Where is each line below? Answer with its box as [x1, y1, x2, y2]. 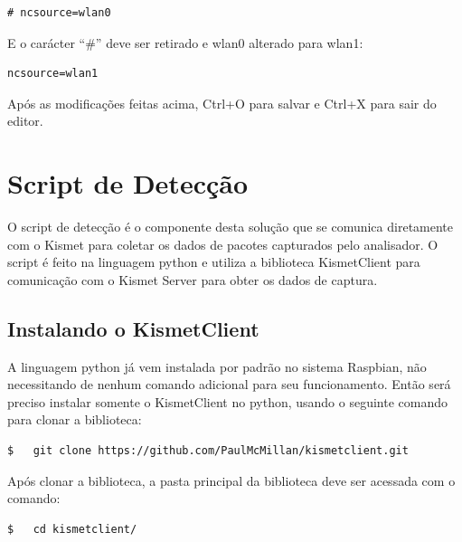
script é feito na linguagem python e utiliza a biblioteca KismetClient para [7, 252, 420, 271]
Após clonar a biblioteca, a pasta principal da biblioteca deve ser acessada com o [7, 471, 456, 490]
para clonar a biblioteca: [7, 410, 142, 429]
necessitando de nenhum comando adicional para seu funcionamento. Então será [7, 375, 451, 394]
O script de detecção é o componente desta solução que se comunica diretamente [7, 217, 454, 236]
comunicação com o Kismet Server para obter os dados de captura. [7, 270, 378, 289]
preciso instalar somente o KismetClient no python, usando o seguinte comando [7, 392, 448, 411]
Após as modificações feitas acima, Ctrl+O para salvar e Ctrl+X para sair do [7, 93, 437, 112]
